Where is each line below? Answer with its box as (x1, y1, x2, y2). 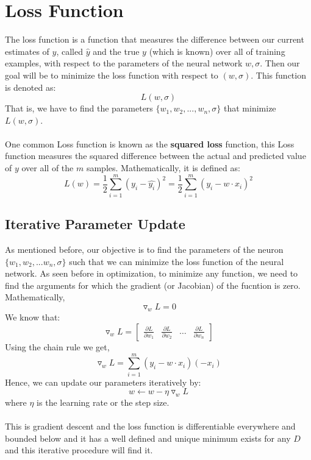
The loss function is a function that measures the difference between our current (5, 33, 304, 46)
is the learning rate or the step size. (37, 395, 170, 408)
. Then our (260, 57, 300, 69)
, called (56, 44, 83, 57)
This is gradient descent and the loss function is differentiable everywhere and (5, 419, 296, 432)
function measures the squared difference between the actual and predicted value (5, 149, 306, 162)
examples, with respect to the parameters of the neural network (5, 57, 243, 69)
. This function (251, 68, 306, 81)
